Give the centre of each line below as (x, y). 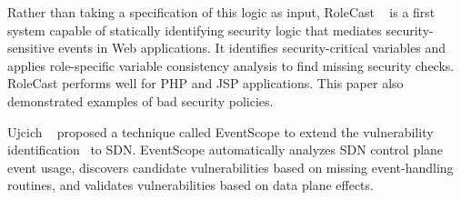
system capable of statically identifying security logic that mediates (195, 30)
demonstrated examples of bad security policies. (140, 100)
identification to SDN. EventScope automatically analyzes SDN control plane (225, 150)
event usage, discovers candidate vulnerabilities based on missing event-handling (230, 167)
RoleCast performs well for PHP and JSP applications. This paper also (205, 83)
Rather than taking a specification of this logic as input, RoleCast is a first (221, 12)
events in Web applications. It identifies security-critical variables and (252, 48)
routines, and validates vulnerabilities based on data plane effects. (190, 185)
